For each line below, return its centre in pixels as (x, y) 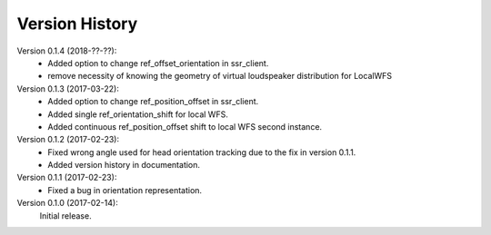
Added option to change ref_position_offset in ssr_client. (153, 102)
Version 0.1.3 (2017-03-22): (68, 88)
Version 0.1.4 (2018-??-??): (67, 51)
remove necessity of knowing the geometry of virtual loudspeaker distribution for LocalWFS (220, 76)
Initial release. (65, 215)
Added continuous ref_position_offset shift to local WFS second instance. (185, 126)
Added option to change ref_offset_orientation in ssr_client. (158, 63)
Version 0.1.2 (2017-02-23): (68, 140)
